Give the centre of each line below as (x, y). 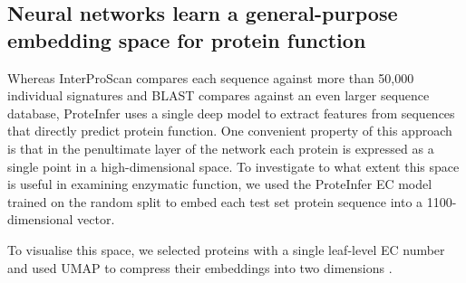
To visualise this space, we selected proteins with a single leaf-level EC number (226, 249)
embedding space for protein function (187, 39)
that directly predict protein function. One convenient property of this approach (230, 131)
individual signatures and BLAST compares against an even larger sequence (218, 95)
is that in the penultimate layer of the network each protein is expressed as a (221, 148)
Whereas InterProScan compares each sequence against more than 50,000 (211, 77)
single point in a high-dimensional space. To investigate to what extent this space (233, 166)
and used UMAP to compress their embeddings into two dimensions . (200, 267)
